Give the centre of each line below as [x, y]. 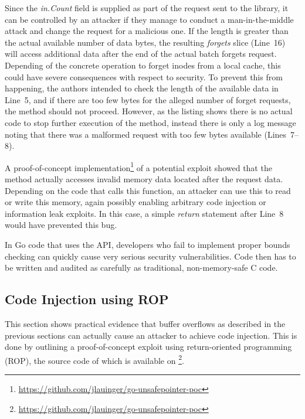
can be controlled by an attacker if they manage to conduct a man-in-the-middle [149, 19]
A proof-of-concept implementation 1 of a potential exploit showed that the [138, 166]
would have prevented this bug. [61, 225]
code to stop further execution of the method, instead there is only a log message [150, 122]
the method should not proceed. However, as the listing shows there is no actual [149, 111]
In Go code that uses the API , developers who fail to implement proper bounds [148, 244]
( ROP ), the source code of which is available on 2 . [94, 359]
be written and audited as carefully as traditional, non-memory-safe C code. [141, 268]
